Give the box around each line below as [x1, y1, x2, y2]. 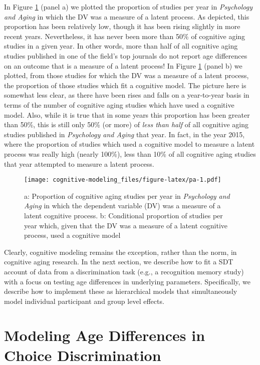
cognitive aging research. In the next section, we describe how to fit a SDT [4, 256, 233, 267]
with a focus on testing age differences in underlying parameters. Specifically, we [4, 276, 251, 286]
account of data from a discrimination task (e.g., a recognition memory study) [4, 266, 244, 276]
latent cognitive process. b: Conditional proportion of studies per [24, 210, 223, 220]
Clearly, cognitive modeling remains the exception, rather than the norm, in [4, 246, 237, 257]
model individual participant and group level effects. [4, 295, 164, 306]
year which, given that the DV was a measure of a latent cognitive [24, 220, 227, 230]
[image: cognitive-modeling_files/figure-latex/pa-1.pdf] [24, 176, 221, 184]
